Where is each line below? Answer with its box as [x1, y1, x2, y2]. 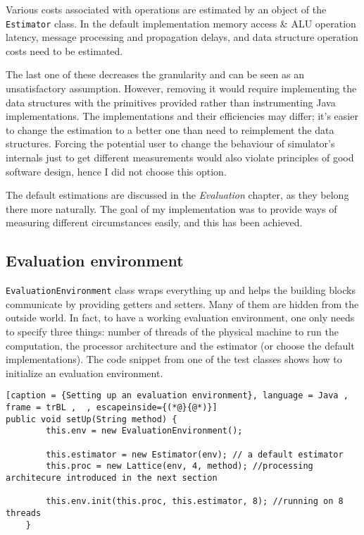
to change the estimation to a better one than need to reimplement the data [6, 122, 334, 137]
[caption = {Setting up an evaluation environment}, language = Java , [6, 391, 349, 401]
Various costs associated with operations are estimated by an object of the [6, 2, 327, 16]
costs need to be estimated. [6, 43, 123, 58]
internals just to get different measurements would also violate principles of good [6, 150, 354, 164]
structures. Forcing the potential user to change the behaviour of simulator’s [6, 136, 335, 151]
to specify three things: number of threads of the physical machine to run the [6, 324, 339, 339]
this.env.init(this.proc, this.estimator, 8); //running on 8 [46, 496, 344, 507]
